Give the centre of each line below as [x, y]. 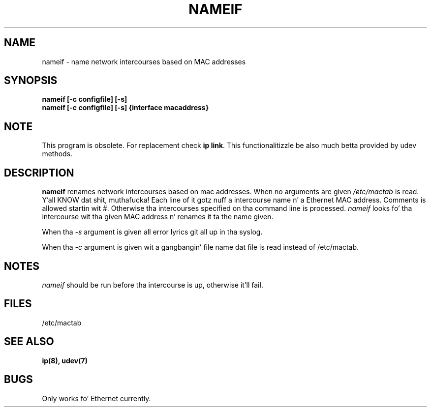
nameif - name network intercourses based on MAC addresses [144, 61]
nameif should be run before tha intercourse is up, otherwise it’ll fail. [153, 285]
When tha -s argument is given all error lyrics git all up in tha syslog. [152, 232]
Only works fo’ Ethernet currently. [96, 398]
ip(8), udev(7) [65, 360]
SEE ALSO [29, 342]
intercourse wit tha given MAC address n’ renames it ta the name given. [158, 217]
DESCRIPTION [39, 173]
